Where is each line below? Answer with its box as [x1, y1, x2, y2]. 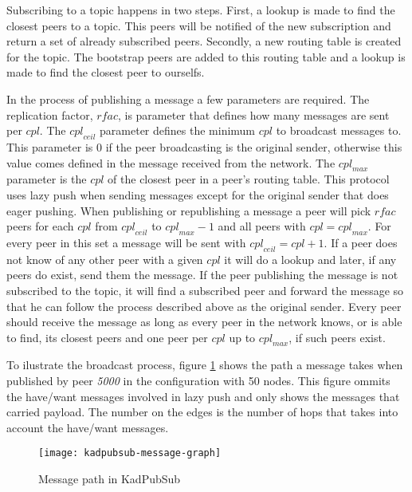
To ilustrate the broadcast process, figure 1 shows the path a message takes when [6, 356, 403, 373]
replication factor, [6, 106, 93, 123]
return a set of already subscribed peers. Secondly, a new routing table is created [6, 33, 402, 49]
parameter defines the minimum [100, 122, 256, 139]
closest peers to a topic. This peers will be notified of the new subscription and [6, 17, 391, 33]
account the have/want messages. [6, 419, 169, 435]
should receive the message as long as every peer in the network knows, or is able [6, 313, 402, 330]
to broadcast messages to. [276, 122, 402, 139]
